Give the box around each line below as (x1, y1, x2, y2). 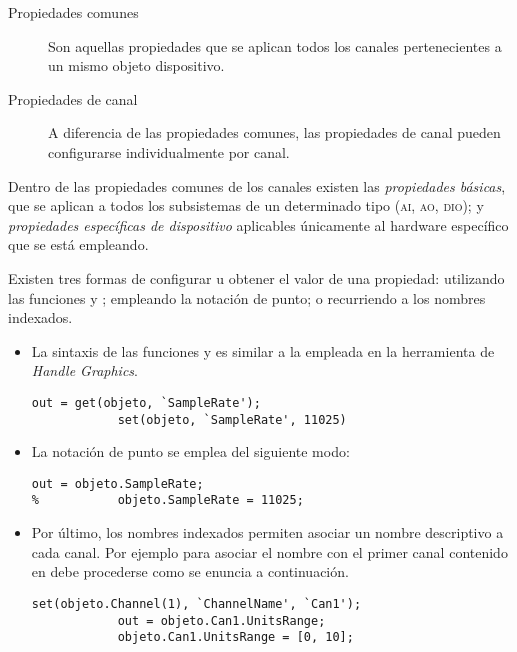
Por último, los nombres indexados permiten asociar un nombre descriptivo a (31, 522, 504, 543)
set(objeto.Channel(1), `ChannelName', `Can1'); (31, 596, 362, 611)
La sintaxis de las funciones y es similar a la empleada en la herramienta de (31, 340, 495, 361)
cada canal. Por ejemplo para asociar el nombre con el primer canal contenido (31, 541, 508, 562)
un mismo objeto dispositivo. (48, 55, 225, 76)
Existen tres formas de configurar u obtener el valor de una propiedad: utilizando (8, 267, 505, 288)
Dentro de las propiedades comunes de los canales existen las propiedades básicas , (8, 175, 506, 196)
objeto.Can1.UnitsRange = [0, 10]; (117, 630, 354, 645)
